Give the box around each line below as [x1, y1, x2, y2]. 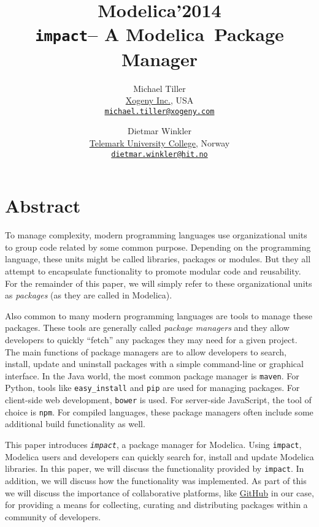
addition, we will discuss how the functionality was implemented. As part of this [5, 474, 307, 487]
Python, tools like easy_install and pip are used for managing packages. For [5, 381, 300, 394]
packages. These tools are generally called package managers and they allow [5, 321, 290, 334]
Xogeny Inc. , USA [125, 94, 194, 107]
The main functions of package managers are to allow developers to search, [5, 345, 286, 358]
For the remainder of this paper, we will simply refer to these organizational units [5, 276, 312, 289]
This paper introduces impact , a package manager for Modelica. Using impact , [5, 438, 302, 450]
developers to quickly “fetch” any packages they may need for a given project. [5, 333, 298, 346]
